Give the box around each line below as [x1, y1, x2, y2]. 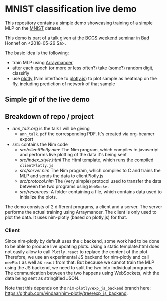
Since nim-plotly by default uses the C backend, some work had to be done [5, 238, 160, 244]
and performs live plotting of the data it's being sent [19, 152, 127, 158]
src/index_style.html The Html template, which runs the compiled [19, 157, 154, 163]
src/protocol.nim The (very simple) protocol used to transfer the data [19, 178, 162, 184]
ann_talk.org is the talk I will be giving [12, 126, 90, 132]
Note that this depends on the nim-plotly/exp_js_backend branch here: [5, 285, 151, 291]
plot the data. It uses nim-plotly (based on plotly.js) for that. [5, 214, 127, 220]
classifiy [12, 70, 30, 76]
